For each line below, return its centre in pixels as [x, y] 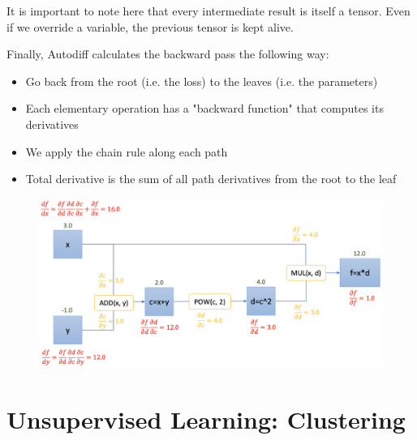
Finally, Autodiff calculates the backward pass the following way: [168, 54]
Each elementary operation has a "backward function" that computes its [204, 108]
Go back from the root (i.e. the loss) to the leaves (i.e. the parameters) [202, 81]
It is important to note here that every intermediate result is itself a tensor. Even [208, 11]
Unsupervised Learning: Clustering [206, 419]
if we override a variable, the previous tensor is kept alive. [150, 26]
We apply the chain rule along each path [127, 151]
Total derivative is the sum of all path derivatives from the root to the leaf [211, 179]
